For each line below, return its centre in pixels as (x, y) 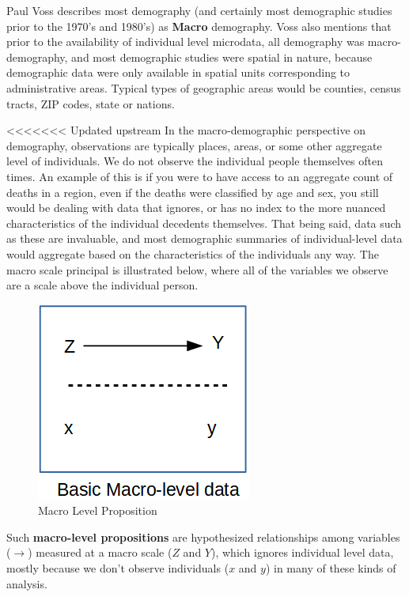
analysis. (27, 583)
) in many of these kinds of (331, 568)
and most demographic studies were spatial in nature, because (222, 57)
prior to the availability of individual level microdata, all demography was (186, 42)
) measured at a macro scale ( (100, 552)
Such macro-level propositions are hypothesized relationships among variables (203, 537)
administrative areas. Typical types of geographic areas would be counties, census (204, 87)
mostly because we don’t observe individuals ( (118, 568)
